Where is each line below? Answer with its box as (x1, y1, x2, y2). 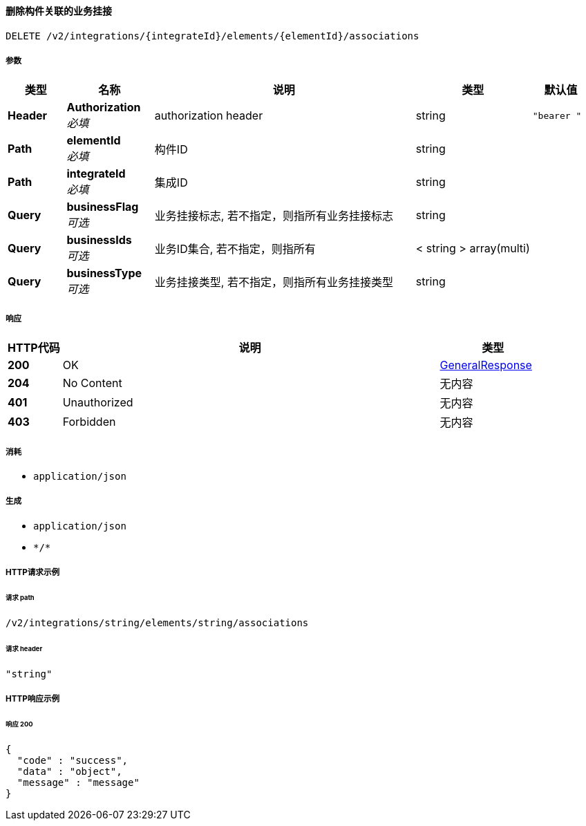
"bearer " (532, 110, 582, 121)
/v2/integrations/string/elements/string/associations (6, 617, 309, 628)
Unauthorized (62, 395, 133, 410)
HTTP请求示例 (6, 567, 60, 578)
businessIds (66, 233, 132, 247)
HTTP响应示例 (6, 693, 60, 704)
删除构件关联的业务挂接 (6, 5, 112, 17)
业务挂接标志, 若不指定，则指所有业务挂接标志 (154, 209, 393, 223)
